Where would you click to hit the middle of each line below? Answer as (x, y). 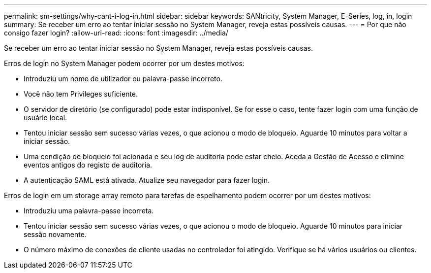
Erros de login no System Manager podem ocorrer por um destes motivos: (124, 63)
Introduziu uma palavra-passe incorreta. (89, 211)
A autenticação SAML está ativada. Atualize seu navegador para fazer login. (147, 180)
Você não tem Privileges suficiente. (81, 94)
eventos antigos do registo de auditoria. (88, 165)
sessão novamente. (55, 234)
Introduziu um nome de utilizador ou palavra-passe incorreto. (123, 79)
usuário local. (46, 118)
